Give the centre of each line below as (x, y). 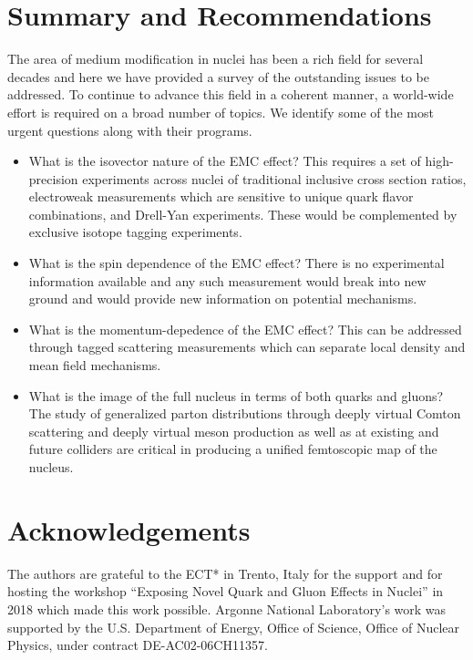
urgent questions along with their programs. (130, 130)
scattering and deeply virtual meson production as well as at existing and (234, 431)
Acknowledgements (129, 529)
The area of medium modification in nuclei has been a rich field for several (216, 59)
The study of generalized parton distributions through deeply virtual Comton (245, 413)
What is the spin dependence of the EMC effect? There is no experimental (236, 263)
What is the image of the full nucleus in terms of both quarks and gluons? (236, 395)
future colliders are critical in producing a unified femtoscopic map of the (233, 449)
